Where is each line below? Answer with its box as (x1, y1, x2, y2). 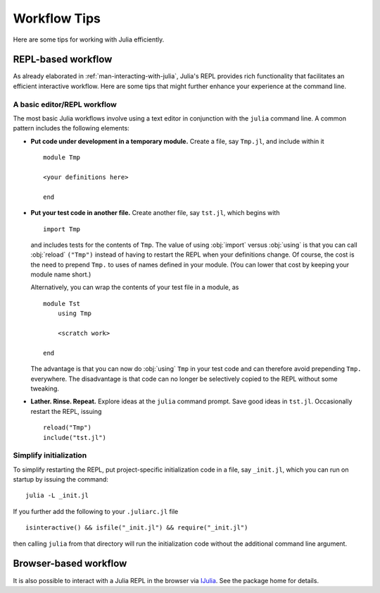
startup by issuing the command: (13, 475, 109, 484)
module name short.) (30, 270, 91, 279)
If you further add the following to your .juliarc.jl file (13, 507, 179, 515)
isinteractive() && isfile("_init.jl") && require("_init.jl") (25, 524, 248, 532)
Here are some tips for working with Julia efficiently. (13, 35, 165, 44)
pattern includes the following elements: (13, 124, 129, 133)
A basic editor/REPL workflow (13, 99, 118, 109)
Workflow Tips (13, 11, 101, 26)
